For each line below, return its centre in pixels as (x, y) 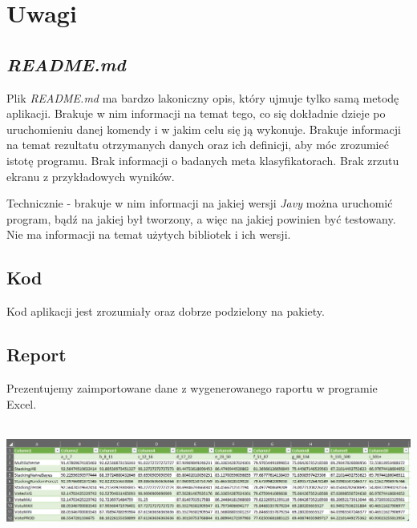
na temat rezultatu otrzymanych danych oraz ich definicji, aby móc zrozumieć (198, 145)
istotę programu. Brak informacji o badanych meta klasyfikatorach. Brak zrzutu (203, 160)
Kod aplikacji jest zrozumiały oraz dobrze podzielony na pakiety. (166, 311)
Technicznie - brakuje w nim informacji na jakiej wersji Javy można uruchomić (200, 203)
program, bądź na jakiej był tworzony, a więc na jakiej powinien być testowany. (201, 218)
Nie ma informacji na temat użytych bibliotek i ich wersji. (149, 234)
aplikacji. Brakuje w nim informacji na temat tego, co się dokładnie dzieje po (196, 113)
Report (36, 355)
